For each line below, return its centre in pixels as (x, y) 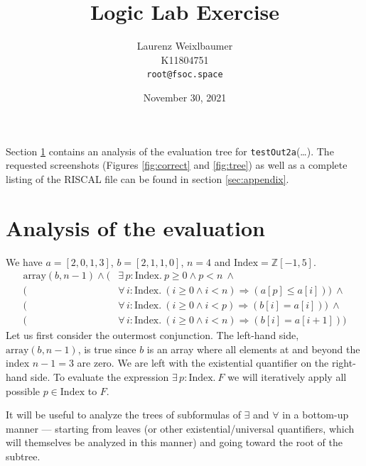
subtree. (23, 456)
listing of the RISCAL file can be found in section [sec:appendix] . (147, 178)
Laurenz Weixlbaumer (185, 46)
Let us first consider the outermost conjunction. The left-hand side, (152, 335)
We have (24, 261)
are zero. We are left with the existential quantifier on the (203, 363)
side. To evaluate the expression (100, 377)
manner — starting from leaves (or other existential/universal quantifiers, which (180, 428)
